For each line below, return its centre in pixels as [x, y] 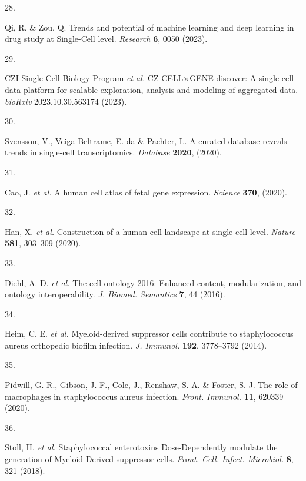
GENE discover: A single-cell [242, 78]
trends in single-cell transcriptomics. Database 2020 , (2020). [113, 152]
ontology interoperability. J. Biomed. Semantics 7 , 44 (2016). [115, 294]
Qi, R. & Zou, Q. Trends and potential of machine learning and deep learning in [149, 27]
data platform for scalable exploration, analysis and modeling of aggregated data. [152, 89]
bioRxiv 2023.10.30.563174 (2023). [66, 101]
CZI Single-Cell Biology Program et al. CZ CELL [94, 78]
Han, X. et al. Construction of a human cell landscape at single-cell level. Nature [150, 231]
